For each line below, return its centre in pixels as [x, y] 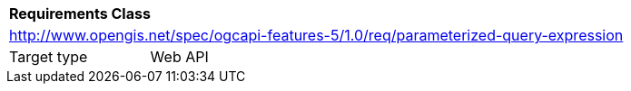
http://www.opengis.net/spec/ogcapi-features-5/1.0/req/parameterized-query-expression [316, 35]
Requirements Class [80, 14]
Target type [49, 57]
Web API [179, 57]
